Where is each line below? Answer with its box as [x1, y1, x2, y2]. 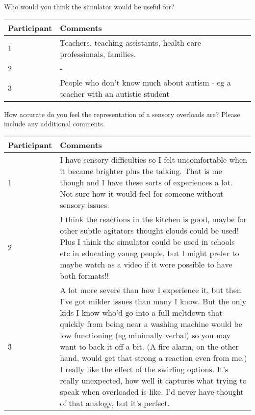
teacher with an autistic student [60, 88, 170, 99]
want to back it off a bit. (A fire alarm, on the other [60, 340, 239, 352]
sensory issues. [60, 199, 109, 210]
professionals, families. [60, 48, 136, 59]
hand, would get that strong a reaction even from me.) [60, 352, 247, 363]
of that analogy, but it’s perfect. [60, 397, 170, 409]
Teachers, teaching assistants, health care [60, 36, 201, 48]
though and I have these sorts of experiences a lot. [60, 176, 233, 188]
